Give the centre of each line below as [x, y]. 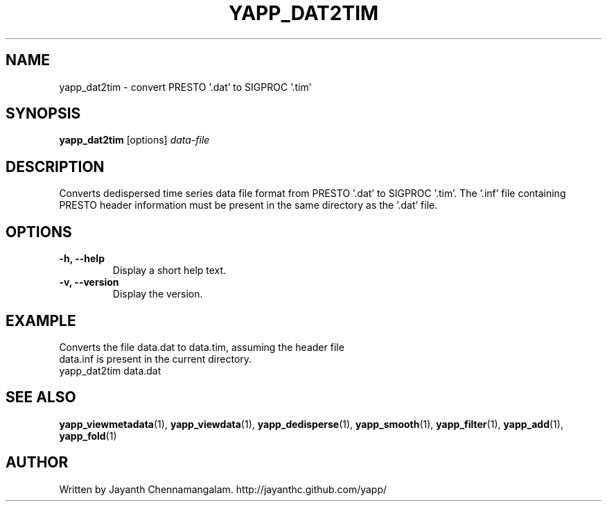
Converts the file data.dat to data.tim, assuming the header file [202, 347]
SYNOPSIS [43, 114]
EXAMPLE [41, 320]
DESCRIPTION [55, 166]
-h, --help [82, 259]
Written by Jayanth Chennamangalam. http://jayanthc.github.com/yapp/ [223, 489]
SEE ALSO [41, 397]
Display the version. [158, 294]
